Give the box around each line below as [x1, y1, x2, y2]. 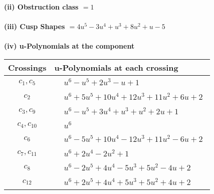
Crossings [8, 61, 47, 73]
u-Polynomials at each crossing [54, 61, 178, 73]
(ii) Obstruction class [4, 2, 79, 12]
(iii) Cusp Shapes [4, 21, 65, 32]
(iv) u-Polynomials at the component [4, 41, 135, 51]
